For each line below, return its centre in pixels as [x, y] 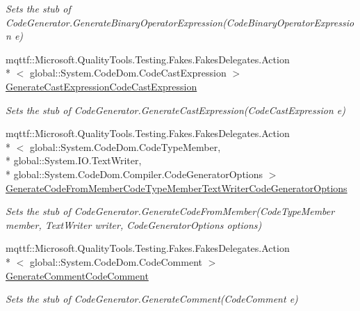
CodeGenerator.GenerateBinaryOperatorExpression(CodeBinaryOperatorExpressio [180, 22]
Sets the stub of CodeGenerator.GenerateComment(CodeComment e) [152, 299]
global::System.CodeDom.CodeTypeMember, [125, 146]
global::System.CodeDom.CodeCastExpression [128, 73]
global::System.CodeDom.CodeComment [116, 261]
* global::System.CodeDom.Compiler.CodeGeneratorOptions [134, 174]
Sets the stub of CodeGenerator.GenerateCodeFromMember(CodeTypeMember [170, 211]
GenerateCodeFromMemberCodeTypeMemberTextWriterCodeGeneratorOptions [177, 188]
